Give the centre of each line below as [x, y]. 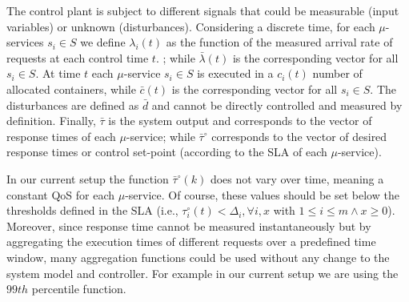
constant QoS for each [61, 194]
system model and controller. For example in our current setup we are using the [202, 273]
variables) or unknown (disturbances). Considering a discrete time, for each [191, 26]
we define [103, 42]
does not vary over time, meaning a [297, 178]
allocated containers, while [71, 89]
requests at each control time [78, 57]
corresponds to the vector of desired [299, 136]
